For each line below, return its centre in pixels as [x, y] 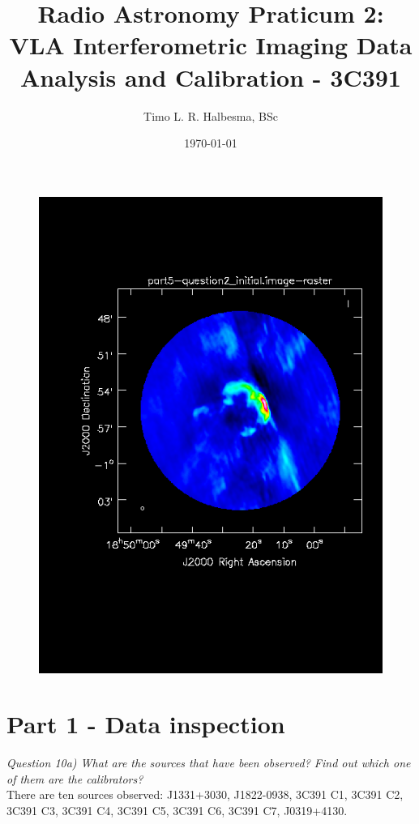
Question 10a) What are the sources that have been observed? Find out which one [209, 763]
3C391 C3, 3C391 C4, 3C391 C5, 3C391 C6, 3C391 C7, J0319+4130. [177, 811]
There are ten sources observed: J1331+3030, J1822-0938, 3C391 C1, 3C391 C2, [205, 794]
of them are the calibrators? [75, 778]
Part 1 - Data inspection [146, 724]
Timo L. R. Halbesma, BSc [211, 115]
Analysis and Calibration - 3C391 [211, 77]
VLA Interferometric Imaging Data [211, 45]
